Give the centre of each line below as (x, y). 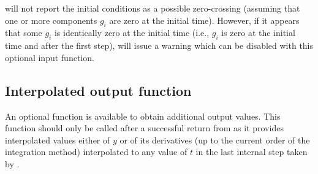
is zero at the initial (258, 33)
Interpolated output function (98, 90)
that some (24, 33)
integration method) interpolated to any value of (96, 152)
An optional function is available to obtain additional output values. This (143, 116)
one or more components (51, 20)
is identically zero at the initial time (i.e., (132, 33)
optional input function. (50, 57)
